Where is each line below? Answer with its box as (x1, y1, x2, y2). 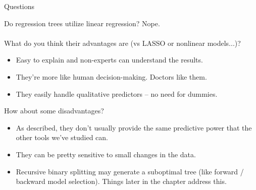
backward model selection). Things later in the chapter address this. (16, 176, 227, 186)
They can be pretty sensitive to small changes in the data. (16, 149, 196, 159)
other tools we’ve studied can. (16, 132, 108, 143)
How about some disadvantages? (4, 105, 104, 116)
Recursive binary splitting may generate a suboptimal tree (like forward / (16, 166, 244, 176)
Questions (4, 1, 35, 11)
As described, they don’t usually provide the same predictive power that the (16, 122, 252, 133)
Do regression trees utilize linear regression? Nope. (4, 18, 160, 28)
